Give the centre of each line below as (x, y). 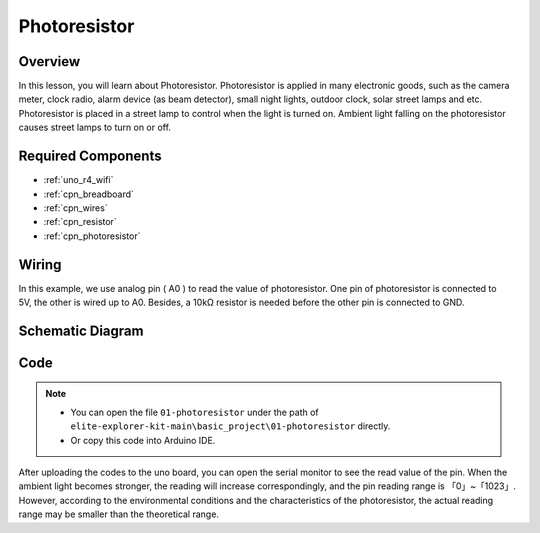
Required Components (90, 156)
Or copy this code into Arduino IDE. (143, 440)
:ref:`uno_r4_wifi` (78, 180)
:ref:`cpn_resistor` (80, 222)
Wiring (40, 264)
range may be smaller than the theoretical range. (119, 514)
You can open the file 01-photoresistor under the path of (194, 412)
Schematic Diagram (81, 330)
